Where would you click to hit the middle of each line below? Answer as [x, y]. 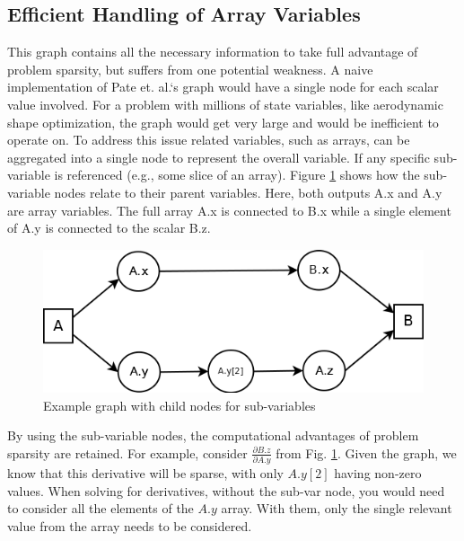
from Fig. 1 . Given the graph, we [366, 452]
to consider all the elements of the [101, 508]
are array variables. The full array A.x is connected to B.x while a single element [229, 210]
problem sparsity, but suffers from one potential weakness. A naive [190, 69]
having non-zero [378, 473]
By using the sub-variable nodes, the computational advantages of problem [213, 435]
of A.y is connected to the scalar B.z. [109, 228]
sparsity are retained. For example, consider [127, 452]
